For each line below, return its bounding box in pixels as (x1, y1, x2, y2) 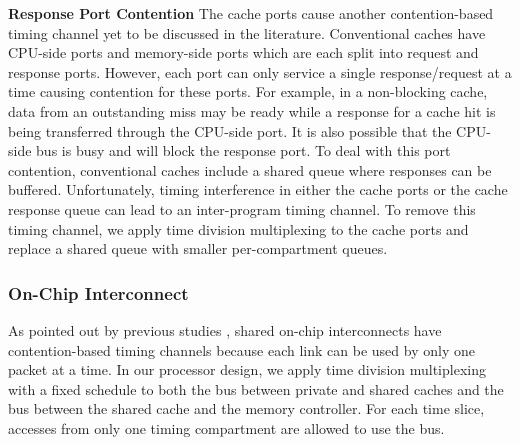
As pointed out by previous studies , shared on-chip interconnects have (8, 319, 442, 340)
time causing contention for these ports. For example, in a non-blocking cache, (8, 81, 488, 102)
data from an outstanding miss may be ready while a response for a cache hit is (8, 100, 496, 121)
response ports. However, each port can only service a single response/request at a (8, 61, 512, 82)
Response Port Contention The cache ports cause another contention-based (8, 3, 494, 23)
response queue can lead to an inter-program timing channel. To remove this (8, 198, 476, 219)
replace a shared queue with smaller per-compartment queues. (8, 238, 388, 259)
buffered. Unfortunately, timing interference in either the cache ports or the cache (8, 179, 508, 200)
